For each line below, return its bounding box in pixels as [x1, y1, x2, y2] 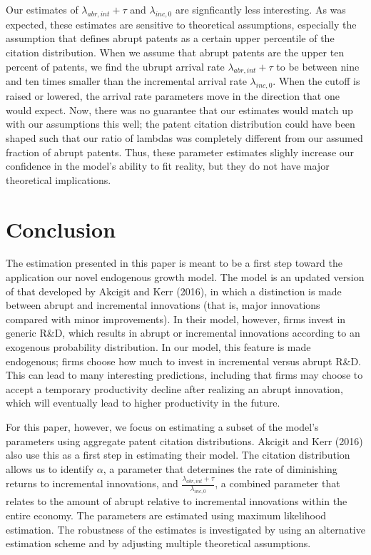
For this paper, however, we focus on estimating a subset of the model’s [6, 419, 319, 434]
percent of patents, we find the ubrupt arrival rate [6, 58, 225, 73]
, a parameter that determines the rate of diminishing [103, 461, 337, 476]
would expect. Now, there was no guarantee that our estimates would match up [6, 102, 353, 117]
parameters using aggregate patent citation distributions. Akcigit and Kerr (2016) [6, 433, 363, 448]
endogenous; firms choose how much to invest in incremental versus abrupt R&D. [6, 353, 361, 368]
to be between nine [276, 58, 360, 73]
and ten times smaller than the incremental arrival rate [6, 73, 247, 88]
